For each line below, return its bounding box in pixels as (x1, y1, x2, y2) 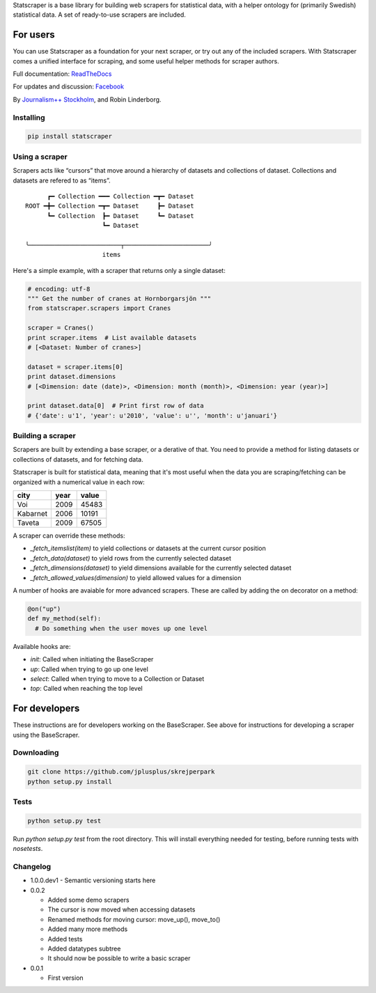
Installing (13, 112, 45, 122)
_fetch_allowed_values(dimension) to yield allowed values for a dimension (30, 573, 242, 581)
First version (47, 974, 84, 982)
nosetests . (13, 845, 43, 853)
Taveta (17, 518, 40, 528)
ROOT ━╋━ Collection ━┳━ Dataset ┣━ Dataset (25, 202, 194, 210)
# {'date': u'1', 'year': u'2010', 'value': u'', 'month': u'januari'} (27, 412, 278, 419)
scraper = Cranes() (27, 324, 94, 332)
